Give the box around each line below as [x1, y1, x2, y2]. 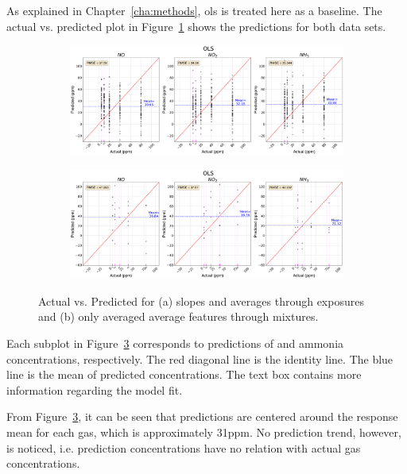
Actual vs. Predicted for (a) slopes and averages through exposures [38, 292, 364, 309]
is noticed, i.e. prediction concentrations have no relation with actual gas [6, 439, 361, 456]
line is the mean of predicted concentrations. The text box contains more [6, 366, 362, 383]
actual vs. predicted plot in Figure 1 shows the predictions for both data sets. [6, 17, 386, 34]
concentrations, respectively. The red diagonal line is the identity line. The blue [6, 350, 393, 367]
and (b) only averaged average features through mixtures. [38, 308, 319, 325]
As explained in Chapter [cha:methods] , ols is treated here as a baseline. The [6, 2, 382, 18]
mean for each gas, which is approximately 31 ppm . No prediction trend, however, [6, 424, 401, 440]
